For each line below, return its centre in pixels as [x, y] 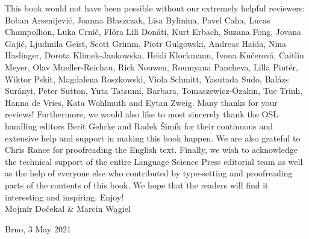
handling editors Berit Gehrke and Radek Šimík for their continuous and [139, 126]
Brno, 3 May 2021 [38, 228]
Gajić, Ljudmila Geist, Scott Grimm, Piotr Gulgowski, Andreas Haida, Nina [146, 43]
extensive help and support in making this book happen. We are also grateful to [153, 138]
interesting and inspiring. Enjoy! [64, 197]
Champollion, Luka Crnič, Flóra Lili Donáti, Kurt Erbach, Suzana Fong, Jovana [153, 32]
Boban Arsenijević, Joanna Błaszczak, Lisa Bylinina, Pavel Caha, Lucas [138, 20]
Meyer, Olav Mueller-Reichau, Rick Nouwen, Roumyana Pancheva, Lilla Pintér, [152, 67]
